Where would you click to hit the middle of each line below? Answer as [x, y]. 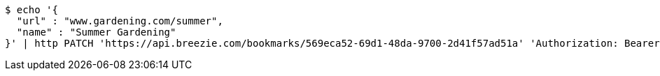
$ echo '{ [31, 10]
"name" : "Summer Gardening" [96, 32]
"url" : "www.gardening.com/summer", [120, 21]
